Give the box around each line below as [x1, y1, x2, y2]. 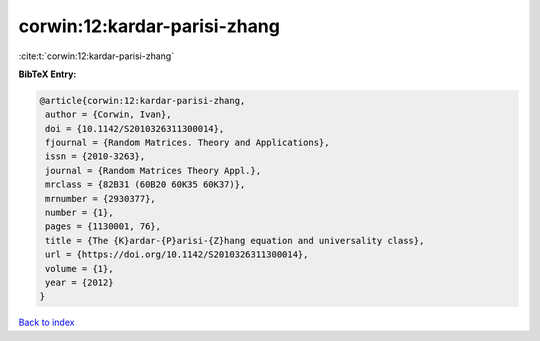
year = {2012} [45, 277, 114, 288]
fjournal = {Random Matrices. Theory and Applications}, [45, 137, 330, 149]
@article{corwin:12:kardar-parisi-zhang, [39, 95, 246, 106]
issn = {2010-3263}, [45, 151, 146, 162]
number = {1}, [45, 207, 114, 219]
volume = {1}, [45, 263, 114, 274]
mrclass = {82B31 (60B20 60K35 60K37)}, [45, 179, 246, 190]
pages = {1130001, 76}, [45, 221, 162, 232]
